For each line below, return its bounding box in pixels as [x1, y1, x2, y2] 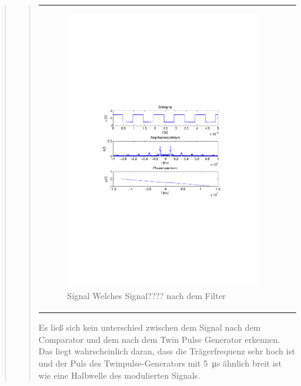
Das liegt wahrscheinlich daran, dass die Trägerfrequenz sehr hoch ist [38, 345, 296, 357]
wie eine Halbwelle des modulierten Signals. [38, 368, 200, 381]
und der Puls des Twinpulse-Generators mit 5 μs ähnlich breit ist [38, 356, 282, 369]
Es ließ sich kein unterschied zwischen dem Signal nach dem [38, 321, 261, 334]
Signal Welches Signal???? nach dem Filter [67, 289, 226, 302]
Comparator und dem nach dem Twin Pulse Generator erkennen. [38, 333, 280, 345]
